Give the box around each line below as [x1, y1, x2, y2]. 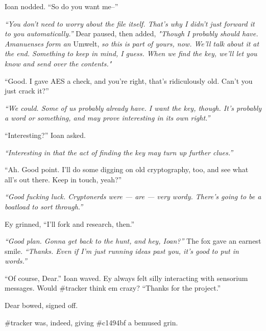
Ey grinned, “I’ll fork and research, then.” [5, 218, 135, 229]
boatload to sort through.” [5, 201, 83, 211]
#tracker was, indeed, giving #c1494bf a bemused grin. [5, 317, 178, 327]
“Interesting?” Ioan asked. [5, 129, 86, 140]
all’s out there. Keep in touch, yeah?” [5, 174, 122, 184]
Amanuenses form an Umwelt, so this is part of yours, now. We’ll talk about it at [5, 38, 259, 49]
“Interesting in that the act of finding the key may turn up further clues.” [5, 147, 233, 157]
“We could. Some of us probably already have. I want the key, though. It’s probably [5, 102, 262, 113]
